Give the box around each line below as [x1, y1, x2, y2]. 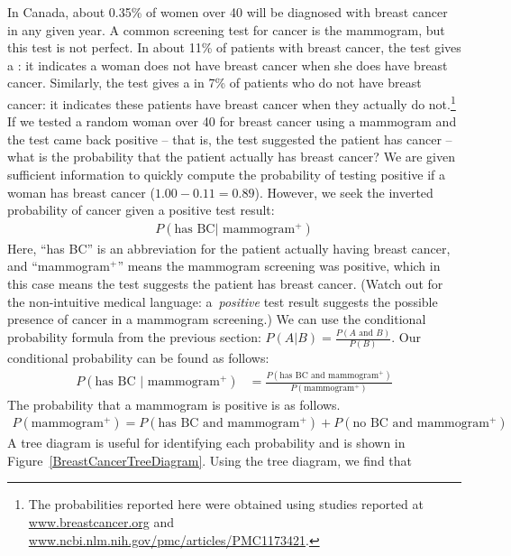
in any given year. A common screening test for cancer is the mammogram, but [7, 20, 445, 39]
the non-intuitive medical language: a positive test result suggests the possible [7, 292, 438, 310]
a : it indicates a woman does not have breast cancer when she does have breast [7, 55, 448, 74]
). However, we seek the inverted [254, 182, 433, 201]
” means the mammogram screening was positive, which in [117, 256, 441, 275]
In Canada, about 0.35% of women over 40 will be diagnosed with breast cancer [7, 3, 448, 21]
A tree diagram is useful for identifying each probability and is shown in [7, 433, 406, 452]
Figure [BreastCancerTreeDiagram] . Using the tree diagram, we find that [7, 450, 413, 469]
